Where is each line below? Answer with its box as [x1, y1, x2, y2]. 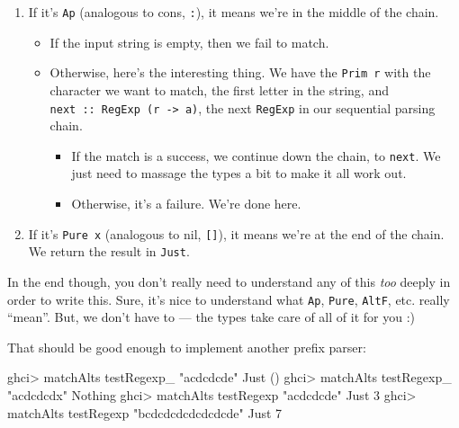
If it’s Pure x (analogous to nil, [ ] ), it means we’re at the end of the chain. [28, 224, 445, 243]
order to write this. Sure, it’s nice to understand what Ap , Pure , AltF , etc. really [7, 290, 450, 308]
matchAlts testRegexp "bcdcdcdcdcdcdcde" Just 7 [7, 403, 283, 422]
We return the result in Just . [28, 242, 190, 261]
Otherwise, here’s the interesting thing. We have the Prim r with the [49, 63, 431, 82]
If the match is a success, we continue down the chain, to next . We [71, 146, 441, 165]
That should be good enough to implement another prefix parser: [7, 337, 366, 356]
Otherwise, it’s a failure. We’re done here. [71, 194, 301, 212]
